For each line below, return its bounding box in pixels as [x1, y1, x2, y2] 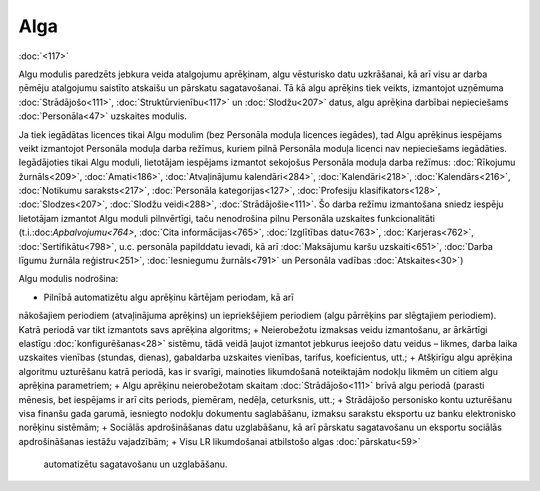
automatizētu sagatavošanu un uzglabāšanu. [43, 458, 228, 470]
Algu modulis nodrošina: [18, 273, 119, 285]
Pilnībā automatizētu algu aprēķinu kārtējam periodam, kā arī [43, 291, 294, 303]
